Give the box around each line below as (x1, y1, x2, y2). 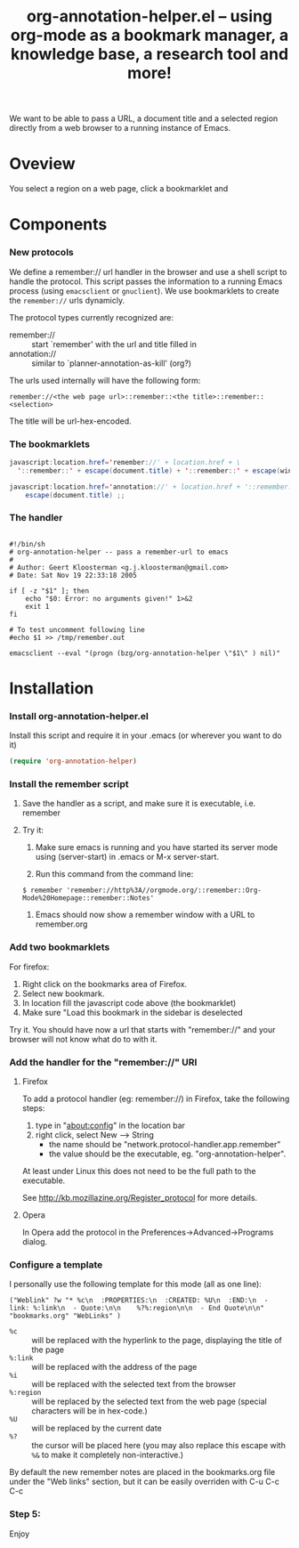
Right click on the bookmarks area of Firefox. (21, 978, 188, 989)
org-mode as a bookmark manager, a (10, 25, 289, 45)
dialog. (21, 1236, 48, 1247)
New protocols (9, 247, 74, 259)
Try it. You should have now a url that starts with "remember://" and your (9, 1024, 276, 1034)
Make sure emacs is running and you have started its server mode (35, 842, 279, 853)
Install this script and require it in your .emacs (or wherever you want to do (9, 730, 282, 741)
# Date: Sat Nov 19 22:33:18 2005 (9, 571, 138, 579)
